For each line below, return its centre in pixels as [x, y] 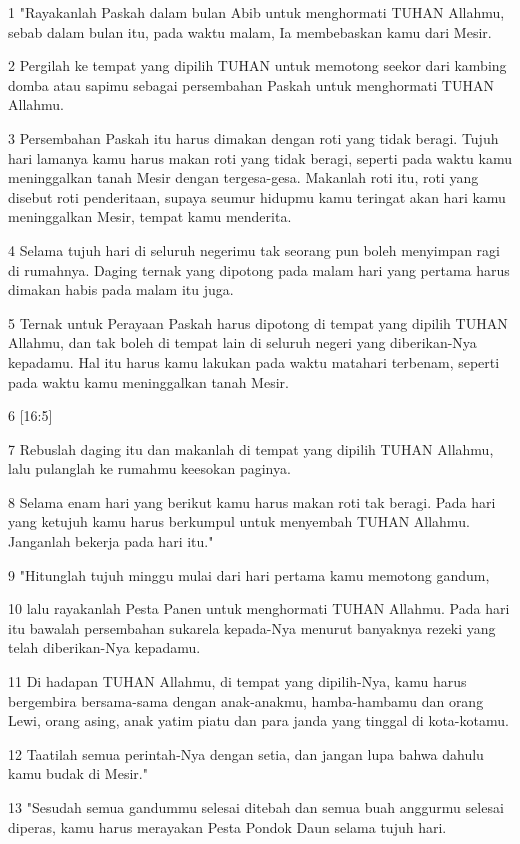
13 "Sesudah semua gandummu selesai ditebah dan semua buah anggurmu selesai [256, 807]
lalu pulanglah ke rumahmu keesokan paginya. [149, 468]
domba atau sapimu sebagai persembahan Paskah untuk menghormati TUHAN [251, 84]
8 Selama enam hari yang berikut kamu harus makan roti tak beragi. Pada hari [252, 501]
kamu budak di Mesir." [78, 773]
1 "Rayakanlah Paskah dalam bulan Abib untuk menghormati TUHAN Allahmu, [256, 12]
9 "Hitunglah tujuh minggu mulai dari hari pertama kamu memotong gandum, [249, 574]
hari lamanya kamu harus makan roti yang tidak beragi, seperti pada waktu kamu [260, 157]
